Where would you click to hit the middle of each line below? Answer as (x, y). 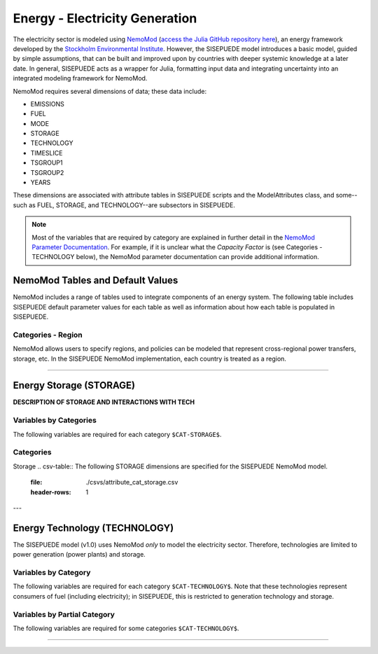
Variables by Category (52, 572)
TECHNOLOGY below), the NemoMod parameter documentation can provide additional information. (175, 257)
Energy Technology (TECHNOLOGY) (93, 528)
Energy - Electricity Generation (105, 18)
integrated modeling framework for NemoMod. (80, 78)
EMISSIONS (47, 104)
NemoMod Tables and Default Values (96, 280)
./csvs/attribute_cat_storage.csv (132, 482)
